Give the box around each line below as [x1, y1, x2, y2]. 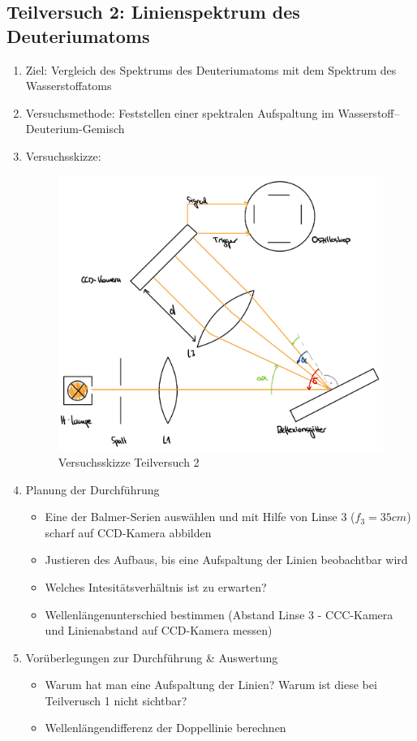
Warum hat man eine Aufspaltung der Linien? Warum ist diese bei [45, 676, 377, 693]
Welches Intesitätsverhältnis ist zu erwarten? [45, 578, 267, 595]
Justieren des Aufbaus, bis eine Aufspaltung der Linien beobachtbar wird [45, 551, 408, 568]
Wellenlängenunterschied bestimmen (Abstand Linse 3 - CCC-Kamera [45, 605, 393, 623]
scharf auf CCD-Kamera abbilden [45, 523, 212, 541]
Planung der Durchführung [25, 480, 160, 498]
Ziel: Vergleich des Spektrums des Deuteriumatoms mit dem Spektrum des [25, 61, 397, 78]
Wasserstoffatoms [25, 77, 112, 94]
